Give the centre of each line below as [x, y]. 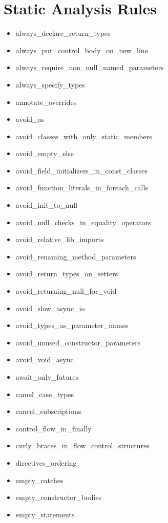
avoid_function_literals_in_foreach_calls [82, 188]
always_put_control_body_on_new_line [82, 50]
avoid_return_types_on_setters [67, 274]
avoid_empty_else [45, 153]
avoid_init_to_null [47, 205]
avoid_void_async [45, 359]
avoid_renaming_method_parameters [76, 256]
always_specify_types [50, 84]
